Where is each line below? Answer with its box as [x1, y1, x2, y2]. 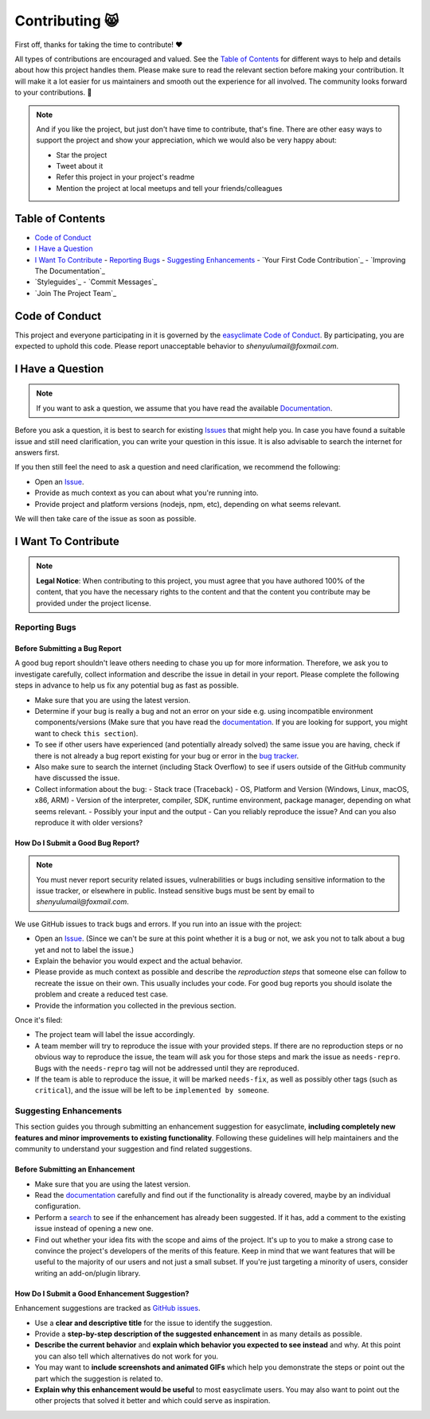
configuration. [34, 1202, 81, 1211]
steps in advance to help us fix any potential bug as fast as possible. [14, 680, 239, 690]
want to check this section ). [34, 728, 139, 738]
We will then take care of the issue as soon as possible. [14, 513, 197, 523]
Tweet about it [56, 162, 104, 171]
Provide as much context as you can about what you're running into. [34, 488, 259, 497]
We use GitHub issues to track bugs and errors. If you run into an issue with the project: [14, 919, 303, 929]
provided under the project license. [36, 598, 151, 608]
